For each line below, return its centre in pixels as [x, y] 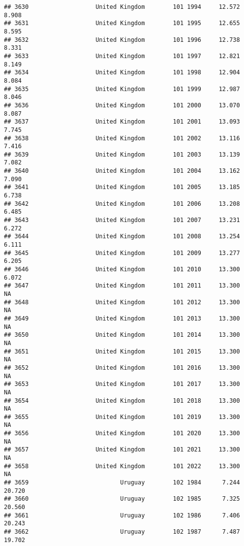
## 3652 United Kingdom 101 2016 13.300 [122, 368]
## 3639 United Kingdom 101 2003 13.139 [122, 154]
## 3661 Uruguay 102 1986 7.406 [122, 515]
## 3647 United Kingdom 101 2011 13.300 [122, 286]
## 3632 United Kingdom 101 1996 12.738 [122, 40]
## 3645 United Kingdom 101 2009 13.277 [122, 253]
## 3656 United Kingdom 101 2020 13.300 [122, 434]
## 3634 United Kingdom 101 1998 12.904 [122, 73]
